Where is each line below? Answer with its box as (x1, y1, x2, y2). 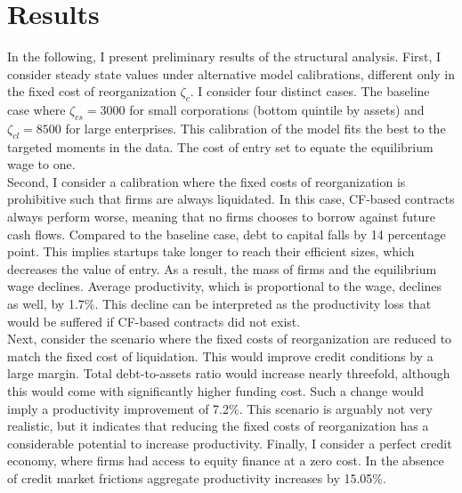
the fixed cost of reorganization (7, 82, 176, 101)
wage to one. (7, 155, 76, 174)
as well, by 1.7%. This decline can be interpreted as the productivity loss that (7, 295, 432, 313)
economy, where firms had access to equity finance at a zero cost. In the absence (7, 451, 444, 470)
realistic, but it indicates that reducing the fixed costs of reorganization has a (7, 416, 429, 435)
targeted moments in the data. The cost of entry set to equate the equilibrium (7, 137, 434, 156)
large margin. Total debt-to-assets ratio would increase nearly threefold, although (7, 364, 450, 383)
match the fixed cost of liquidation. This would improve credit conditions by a (7, 346, 434, 365)
